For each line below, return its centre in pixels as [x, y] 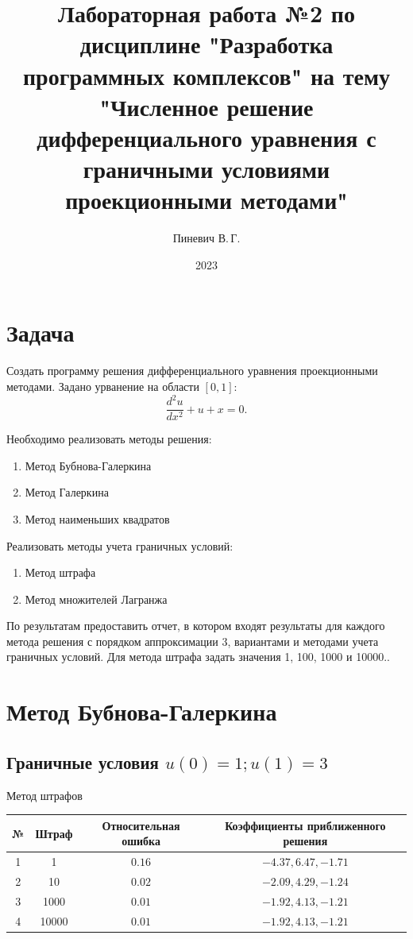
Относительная [141, 825]
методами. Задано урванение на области [103, 386]
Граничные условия [83, 761]
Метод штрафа [60, 572]
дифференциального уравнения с [206, 137]
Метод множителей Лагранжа [96, 599]
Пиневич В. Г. [206, 238]
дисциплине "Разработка [206, 44]
